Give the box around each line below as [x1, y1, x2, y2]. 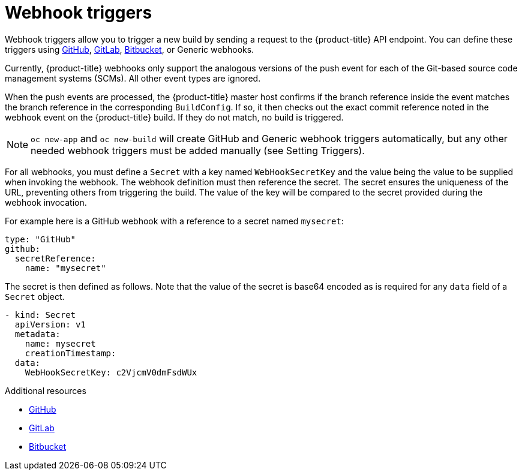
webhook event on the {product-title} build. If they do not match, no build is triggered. [5, 112, 344, 122]
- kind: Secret [5, 309, 76, 320]
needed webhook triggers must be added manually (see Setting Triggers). [31, 144, 365, 157]
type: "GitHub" [5, 234, 76, 244]
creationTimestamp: [25, 348, 116, 358]
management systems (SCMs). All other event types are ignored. [5, 73, 261, 83]
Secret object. [5, 291, 65, 302]
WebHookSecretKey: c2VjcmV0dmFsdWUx [25, 367, 197, 377]
